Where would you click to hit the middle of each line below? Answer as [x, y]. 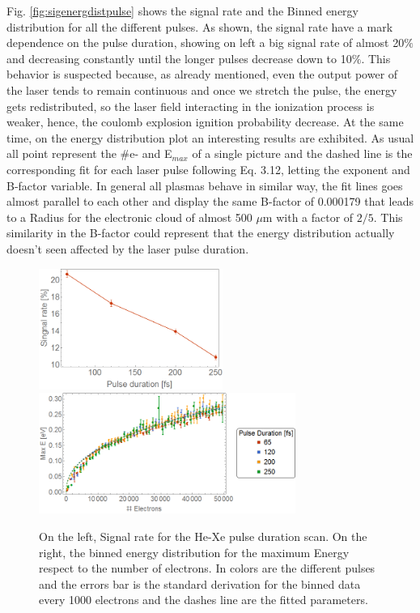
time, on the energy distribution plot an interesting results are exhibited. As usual [210, 137]
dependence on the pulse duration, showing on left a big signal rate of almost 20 [206, 43]
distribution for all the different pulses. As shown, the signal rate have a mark [200, 26]
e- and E [151, 153]
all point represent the [62, 153]
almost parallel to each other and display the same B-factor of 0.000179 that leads [210, 201]
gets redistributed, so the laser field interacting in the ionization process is [191, 106]
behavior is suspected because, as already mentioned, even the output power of [202, 74]
